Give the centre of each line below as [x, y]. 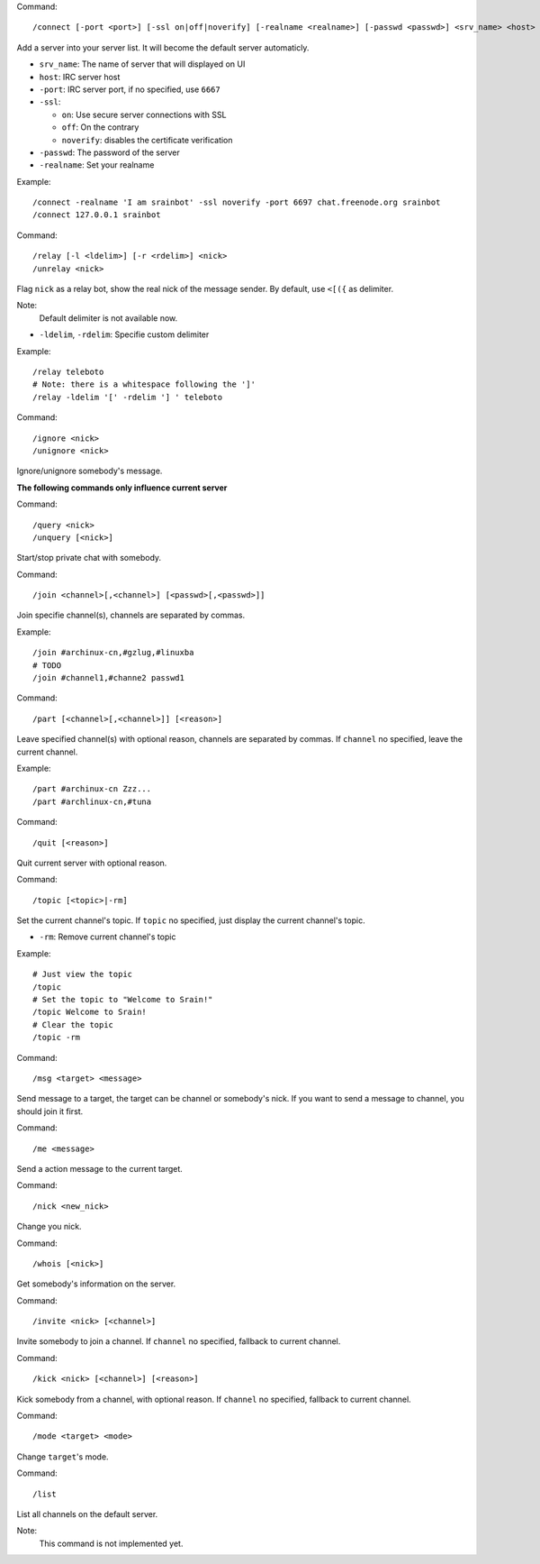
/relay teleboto [68, 371]
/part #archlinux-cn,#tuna [92, 801]
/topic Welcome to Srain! [90, 1012]
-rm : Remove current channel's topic [108, 937]
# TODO [47, 665]
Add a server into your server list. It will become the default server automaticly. [163, 47]
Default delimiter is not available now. [108, 318]
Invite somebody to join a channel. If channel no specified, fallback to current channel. [179, 1341]
